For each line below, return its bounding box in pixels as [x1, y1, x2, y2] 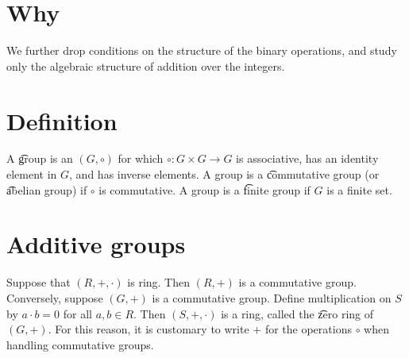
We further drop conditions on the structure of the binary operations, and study [6, 42, 397, 59]
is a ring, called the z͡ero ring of [221, 305, 374, 321]
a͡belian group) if [6, 181, 87, 198]
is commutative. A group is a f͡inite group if [98, 181, 311, 198]
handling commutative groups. [6, 336, 154, 352]
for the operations [264, 321, 352, 337]
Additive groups [6, 228, 186, 260]
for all [63, 305, 92, 321]
